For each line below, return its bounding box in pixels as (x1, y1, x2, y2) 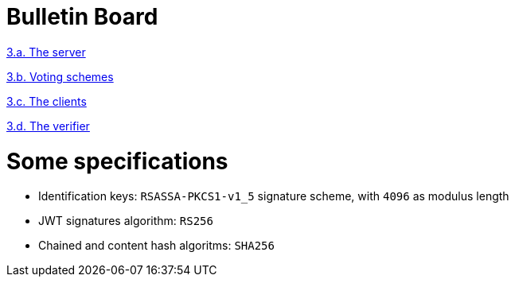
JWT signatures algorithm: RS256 (38, 214, 213, 228)
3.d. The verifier (6, 118, 90, 133)
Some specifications (6, 147, 228, 175)
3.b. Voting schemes (6, 69, 114, 83)
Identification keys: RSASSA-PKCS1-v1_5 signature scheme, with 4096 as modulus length (38, 189, 509, 204)
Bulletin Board (6, 3, 158, 30)
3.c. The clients (6, 94, 87, 108)
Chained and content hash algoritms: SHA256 (38, 238, 275, 253)
